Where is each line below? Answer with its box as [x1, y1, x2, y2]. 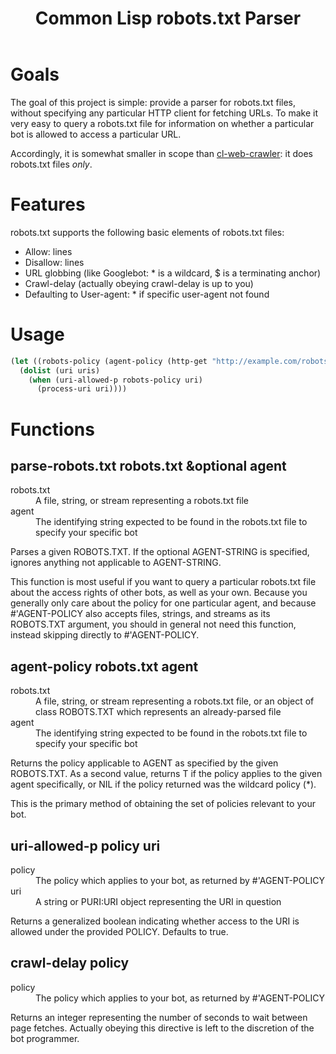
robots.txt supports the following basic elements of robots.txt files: [10, 226, 285, 238]
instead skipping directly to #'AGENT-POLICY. [10, 629, 200, 641]
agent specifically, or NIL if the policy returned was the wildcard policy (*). [10, 778, 317, 791]
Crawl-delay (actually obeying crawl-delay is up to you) [24, 277, 254, 289]
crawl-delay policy [10, 955, 130, 972]
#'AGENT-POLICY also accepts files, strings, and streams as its [10, 608, 271, 620]
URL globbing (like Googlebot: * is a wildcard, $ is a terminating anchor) [24, 267, 322, 279]
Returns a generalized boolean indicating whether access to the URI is [10, 915, 300, 927]
